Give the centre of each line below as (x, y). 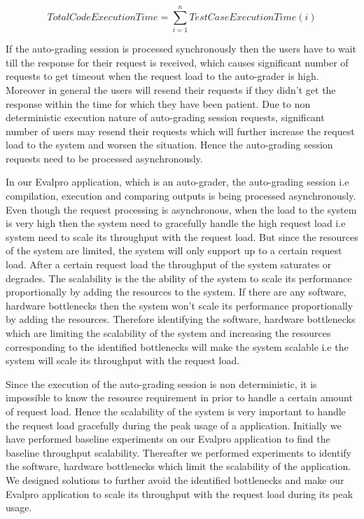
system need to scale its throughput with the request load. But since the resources (182, 236)
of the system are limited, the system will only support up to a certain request (174, 250)
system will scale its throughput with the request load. (123, 360)
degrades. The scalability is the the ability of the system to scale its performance (179, 278)
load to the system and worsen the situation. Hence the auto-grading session (169, 145)
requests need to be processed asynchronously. (104, 158)
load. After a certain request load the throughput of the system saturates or (169, 264)
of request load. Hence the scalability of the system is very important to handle (176, 411)
